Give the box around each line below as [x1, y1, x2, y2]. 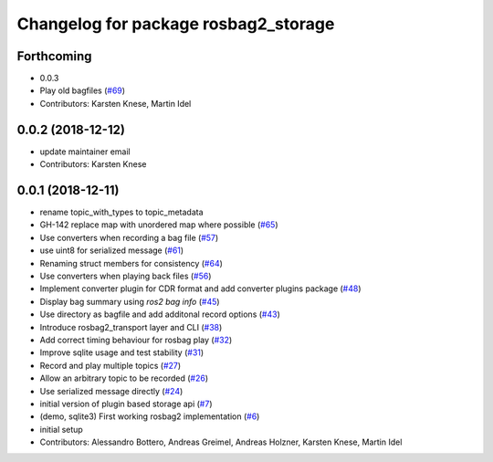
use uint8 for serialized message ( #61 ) [39, 245, 184, 256]
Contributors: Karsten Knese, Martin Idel [39, 98, 192, 109]
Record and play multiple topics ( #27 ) [39, 360, 182, 371]
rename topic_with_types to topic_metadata [39, 206, 205, 218]
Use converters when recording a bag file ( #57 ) [39, 232, 219, 243]
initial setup [39, 424, 84, 435]
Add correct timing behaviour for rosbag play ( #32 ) [39, 334, 233, 345]
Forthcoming [16, 48, 92, 64]
